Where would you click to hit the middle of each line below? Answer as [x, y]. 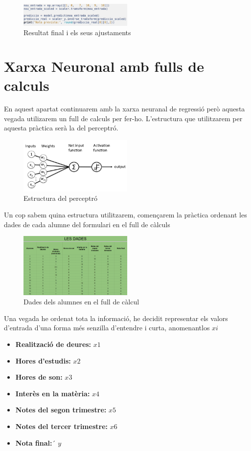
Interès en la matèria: [53, 393]
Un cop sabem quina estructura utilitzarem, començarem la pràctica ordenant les [125, 214]
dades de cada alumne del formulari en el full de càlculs [87, 224]
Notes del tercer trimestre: [61, 426]
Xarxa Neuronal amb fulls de [104, 66]
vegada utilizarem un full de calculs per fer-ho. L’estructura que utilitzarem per [123, 118]
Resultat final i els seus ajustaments [77, 32]
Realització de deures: [53, 344]
